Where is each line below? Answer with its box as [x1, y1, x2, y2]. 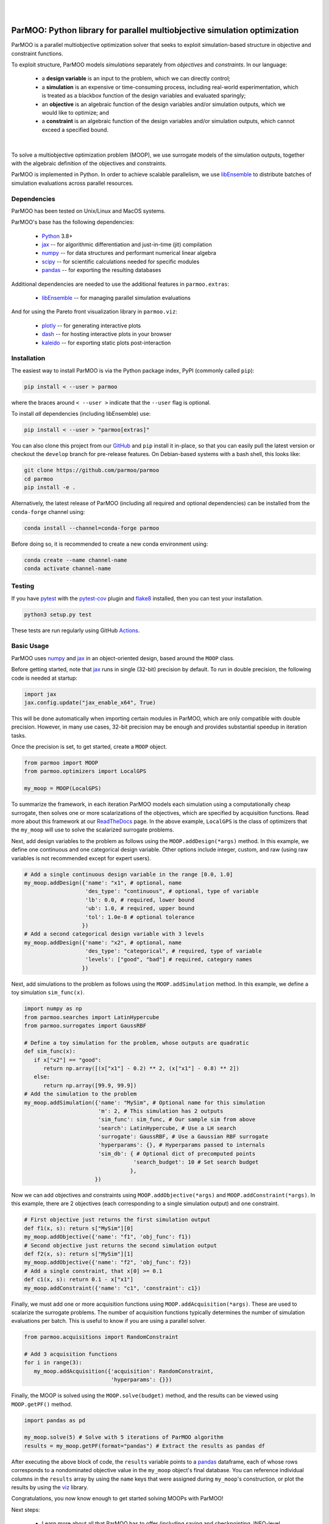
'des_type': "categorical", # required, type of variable [85, 948, 262, 955]
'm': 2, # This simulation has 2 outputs [97, 1107, 224, 1114]
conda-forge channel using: [11, 508, 85, 515]
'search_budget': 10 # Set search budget [133, 1159, 259, 1166]
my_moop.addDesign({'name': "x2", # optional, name [24, 939, 182, 946]
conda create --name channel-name [24, 557, 127, 563]
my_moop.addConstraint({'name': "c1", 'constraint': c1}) [24, 1284, 201, 1292]
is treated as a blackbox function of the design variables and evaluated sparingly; [41, 92, 246, 99]
